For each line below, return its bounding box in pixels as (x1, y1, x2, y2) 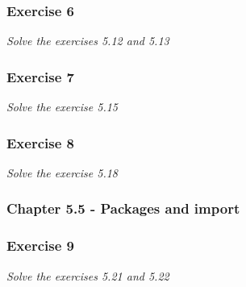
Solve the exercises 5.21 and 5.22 (6, 267, 169, 284)
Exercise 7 (6, 66, 74, 86)
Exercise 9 (6, 235, 74, 256)
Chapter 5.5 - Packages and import (6, 198, 240, 218)
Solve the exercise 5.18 (6, 164, 118, 181)
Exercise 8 (6, 132, 74, 152)
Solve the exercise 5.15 (6, 98, 118, 115)
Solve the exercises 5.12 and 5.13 (6, 32, 169, 49)
